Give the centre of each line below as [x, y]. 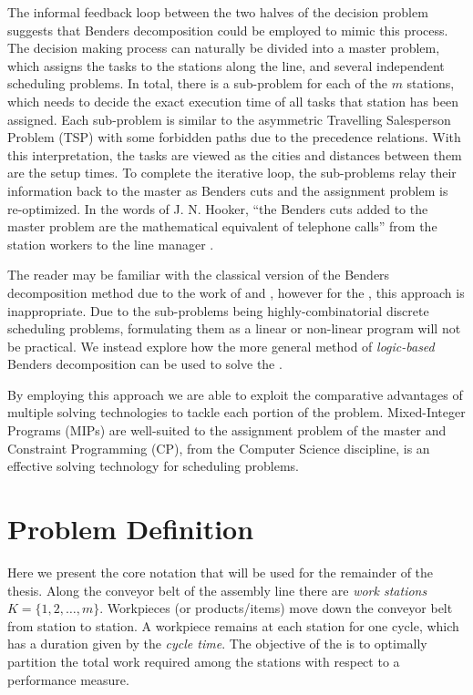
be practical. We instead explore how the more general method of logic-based [221, 346]
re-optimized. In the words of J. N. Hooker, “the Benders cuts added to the [218, 208]
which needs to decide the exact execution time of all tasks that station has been [233, 101]
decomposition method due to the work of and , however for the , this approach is [236, 292]
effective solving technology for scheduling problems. [153, 466]
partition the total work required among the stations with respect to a [204, 661]
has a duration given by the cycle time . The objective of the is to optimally [217, 644]
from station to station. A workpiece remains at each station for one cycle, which [233, 625]
